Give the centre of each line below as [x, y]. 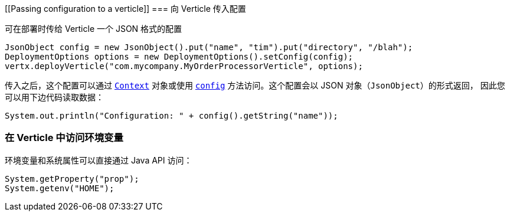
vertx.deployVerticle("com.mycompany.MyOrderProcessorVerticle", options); [184, 66]
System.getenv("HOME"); [60, 188]
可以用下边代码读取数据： [54, 97]
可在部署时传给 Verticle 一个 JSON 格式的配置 [94, 29]
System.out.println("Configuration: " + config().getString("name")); [171, 116]
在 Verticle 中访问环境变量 [64, 138]
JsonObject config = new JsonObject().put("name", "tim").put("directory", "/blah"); [209, 47]
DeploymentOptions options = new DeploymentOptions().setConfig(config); [179, 57]
